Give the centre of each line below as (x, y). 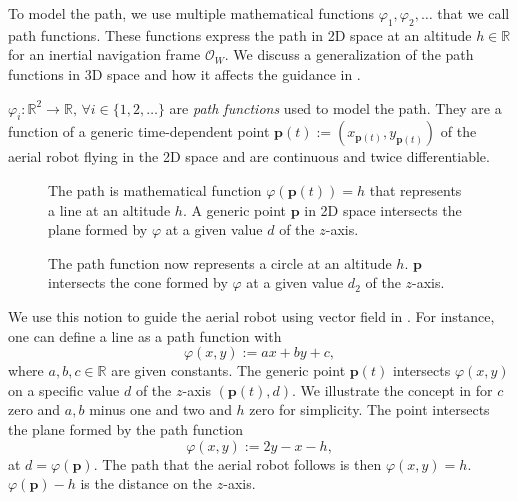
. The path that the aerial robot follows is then (237, 463)
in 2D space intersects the (383, 209)
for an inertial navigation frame (104, 54)
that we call (473, 13)
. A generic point (234, 209)
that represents (415, 189)
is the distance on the (146, 483)
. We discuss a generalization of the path (349, 54)
